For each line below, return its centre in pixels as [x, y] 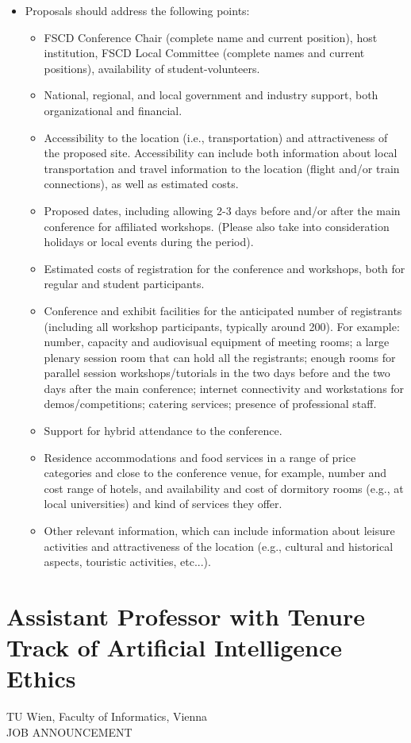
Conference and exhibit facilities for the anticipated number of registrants [223, 310]
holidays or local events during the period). [149, 242]
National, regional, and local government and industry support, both [211, 95]
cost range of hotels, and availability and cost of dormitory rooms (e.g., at [224, 488]
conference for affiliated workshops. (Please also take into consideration [217, 226]
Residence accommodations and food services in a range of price [200, 457]
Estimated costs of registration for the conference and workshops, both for [225, 268]
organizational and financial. [113, 110]
